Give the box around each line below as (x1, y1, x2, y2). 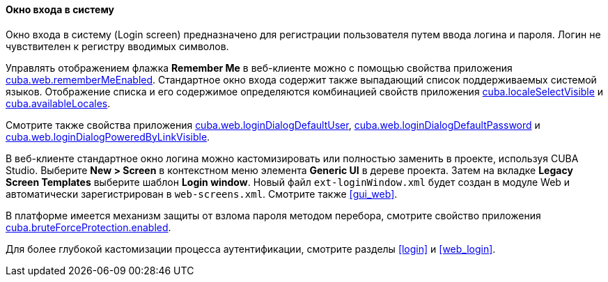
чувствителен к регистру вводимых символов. (6, 40, 229, 52)
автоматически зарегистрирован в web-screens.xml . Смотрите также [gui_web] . (6, 187, 398, 200)
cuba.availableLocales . (6, 97, 111, 109)
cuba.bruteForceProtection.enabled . (6, 221, 171, 233)
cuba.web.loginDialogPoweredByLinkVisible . (6, 130, 210, 143)
